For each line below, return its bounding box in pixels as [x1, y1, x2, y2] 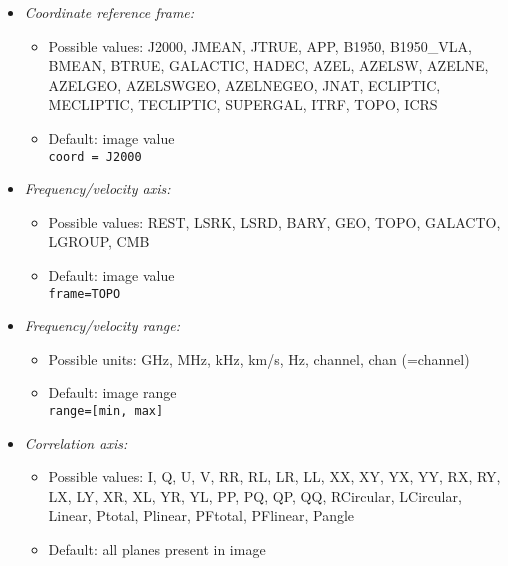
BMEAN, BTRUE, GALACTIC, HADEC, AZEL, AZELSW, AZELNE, [48, 55, 489, 76]
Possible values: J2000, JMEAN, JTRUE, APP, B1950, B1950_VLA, [48, 35, 472, 56]
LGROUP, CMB [48, 231, 150, 252]
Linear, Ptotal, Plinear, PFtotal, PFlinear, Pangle [48, 505, 355, 526]
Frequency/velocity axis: [24, 178, 171, 199]
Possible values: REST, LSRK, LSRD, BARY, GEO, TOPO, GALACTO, [48, 211, 501, 232]
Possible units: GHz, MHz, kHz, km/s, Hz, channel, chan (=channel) [48, 348, 470, 369]
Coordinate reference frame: [24, 2, 195, 22]
